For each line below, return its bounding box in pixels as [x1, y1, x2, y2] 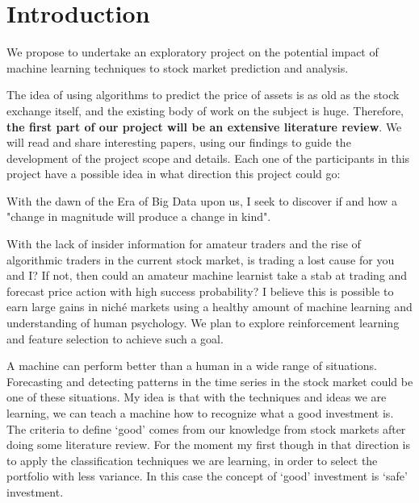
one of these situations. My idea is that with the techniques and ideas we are [6, 389, 387, 405]
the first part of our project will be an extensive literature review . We [6, 118, 402, 135]
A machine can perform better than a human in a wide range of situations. [6, 357, 377, 374]
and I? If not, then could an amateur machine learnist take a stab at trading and [6, 267, 408, 284]
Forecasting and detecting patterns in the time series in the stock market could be [6, 372, 413, 389]
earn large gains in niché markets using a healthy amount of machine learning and [6, 298, 413, 315]
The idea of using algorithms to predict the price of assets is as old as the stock [6, 86, 400, 103]
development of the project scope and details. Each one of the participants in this [6, 149, 410, 166]
